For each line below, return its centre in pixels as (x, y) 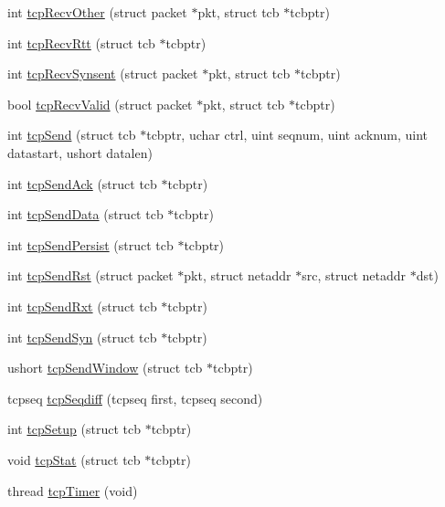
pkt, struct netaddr (238, 275)
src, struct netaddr (354, 275)
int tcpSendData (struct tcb (85, 214)
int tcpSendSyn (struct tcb (82, 337)
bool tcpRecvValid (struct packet (100, 104)
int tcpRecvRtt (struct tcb (81, 42)
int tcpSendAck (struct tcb (82, 183)
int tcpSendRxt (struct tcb (82, 306)
